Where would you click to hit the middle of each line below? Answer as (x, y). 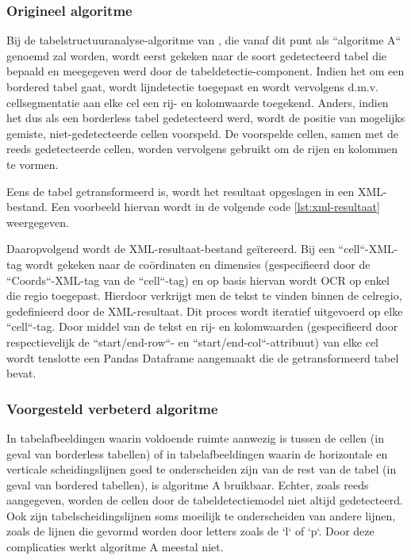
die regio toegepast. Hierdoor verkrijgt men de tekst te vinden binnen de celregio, (204, 295)
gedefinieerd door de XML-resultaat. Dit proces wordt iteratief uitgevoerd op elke (205, 311)
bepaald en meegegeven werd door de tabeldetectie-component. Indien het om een (205, 71)
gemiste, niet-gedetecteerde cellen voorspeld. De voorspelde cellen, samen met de (203, 133)
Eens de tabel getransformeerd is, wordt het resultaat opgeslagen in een (181, 191)
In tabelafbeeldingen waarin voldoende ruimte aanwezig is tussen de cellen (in (195, 437)
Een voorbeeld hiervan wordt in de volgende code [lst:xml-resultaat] (215, 207)
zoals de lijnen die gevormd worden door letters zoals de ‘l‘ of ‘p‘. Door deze (190, 531)
